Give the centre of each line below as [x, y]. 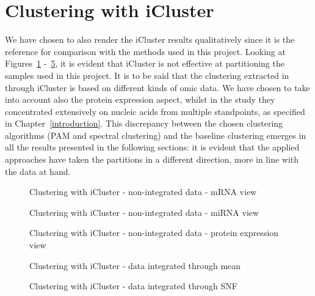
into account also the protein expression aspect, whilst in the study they [140, 99]
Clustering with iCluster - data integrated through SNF [133, 286]
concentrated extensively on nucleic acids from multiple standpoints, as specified [155, 111]
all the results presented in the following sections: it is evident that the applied [152, 147]
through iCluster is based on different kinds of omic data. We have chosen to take [157, 87]
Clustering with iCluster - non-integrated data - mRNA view [143, 192]
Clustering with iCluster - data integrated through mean [135, 265]
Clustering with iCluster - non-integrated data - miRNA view [144, 212]
